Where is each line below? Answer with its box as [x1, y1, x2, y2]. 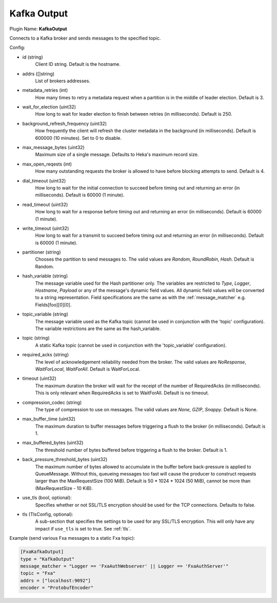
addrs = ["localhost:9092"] [20, 577, 91, 583]
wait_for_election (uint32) [22, 104, 76, 110]
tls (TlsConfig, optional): [22, 511, 74, 517]
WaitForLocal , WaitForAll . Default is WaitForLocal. [35, 366, 141, 372]
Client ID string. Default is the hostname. [35, 61, 121, 67]
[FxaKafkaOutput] [20, 549, 64, 555]
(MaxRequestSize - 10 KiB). [35, 485, 93, 491]
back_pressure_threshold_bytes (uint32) [22, 456, 108, 463]
